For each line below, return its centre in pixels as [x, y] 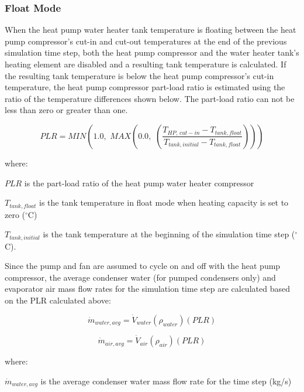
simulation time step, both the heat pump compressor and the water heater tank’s [152, 52]
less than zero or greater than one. [66, 110]
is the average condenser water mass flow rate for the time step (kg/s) [166, 381]
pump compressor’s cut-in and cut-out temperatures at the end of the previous [146, 41]
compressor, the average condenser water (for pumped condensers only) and [140, 277]
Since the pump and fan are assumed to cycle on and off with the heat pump [143, 266]
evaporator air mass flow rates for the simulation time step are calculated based [147, 289]
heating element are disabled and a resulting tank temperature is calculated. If [146, 64]
